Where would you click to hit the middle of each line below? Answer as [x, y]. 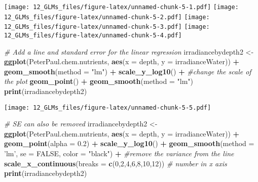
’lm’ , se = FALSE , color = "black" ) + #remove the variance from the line [119, 153]
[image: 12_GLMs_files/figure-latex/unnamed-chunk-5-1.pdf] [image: [121, 7]
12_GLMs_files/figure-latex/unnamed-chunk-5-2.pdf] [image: [107, 17]
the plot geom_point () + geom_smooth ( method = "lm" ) [99, 81]
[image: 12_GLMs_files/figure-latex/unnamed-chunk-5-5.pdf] [108, 107]
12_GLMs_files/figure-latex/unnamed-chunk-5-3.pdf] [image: [107, 27]
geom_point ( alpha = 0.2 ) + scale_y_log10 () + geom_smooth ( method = [129, 143]
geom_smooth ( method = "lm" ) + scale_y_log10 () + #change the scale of [128, 71]
